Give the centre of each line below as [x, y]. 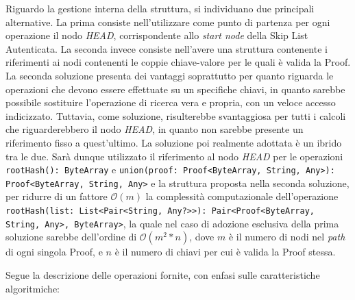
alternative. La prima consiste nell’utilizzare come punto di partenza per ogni [168, 22]
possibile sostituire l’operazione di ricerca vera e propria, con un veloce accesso [171, 102]
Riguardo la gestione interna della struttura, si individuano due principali [160, 8]
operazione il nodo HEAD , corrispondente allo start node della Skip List [157, 35]
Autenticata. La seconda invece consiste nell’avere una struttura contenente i [167, 48]
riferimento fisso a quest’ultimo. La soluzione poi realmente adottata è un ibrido [174, 142]
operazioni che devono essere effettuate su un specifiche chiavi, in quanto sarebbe [175, 89]
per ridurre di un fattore [57, 196]
